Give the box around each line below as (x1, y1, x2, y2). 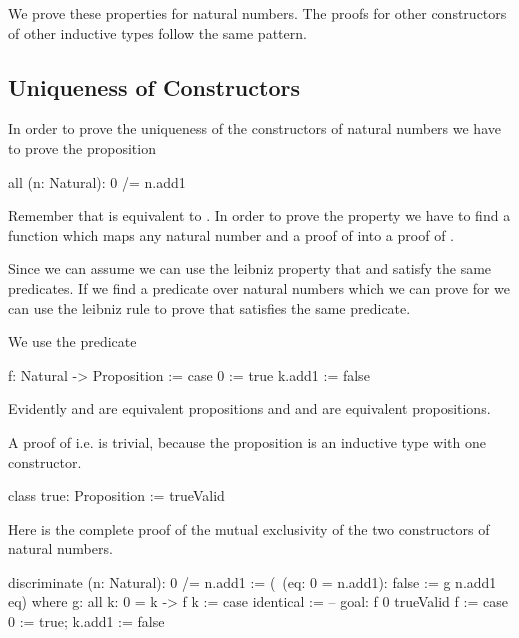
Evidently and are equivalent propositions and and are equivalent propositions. (8, 398, 491, 419)
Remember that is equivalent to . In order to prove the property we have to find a (8, 205, 511, 226)
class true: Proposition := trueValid (8, 485, 225, 506)
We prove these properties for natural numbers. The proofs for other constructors (8, 3, 507, 23)
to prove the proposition (8, 137, 156, 158)
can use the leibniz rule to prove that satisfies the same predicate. (8, 297, 411, 318)
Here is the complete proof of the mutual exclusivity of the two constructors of (8, 518, 490, 539)
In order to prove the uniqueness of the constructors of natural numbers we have (8, 118, 501, 139)
